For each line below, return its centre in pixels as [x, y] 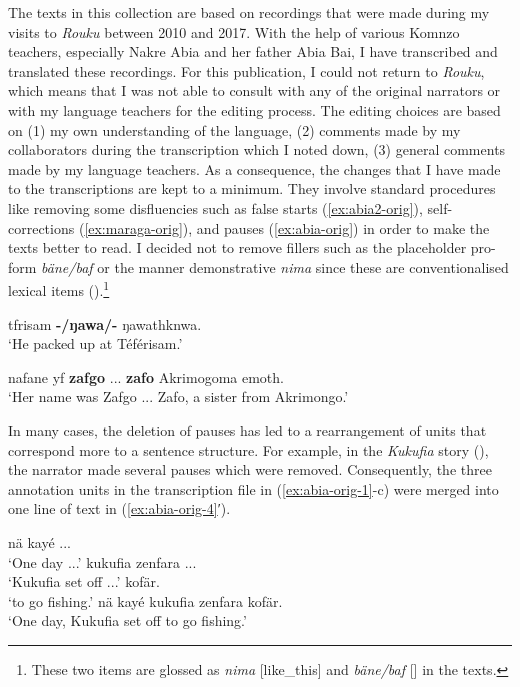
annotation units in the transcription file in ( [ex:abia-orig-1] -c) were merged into [253, 488]
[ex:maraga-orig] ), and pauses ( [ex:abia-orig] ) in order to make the [287, 227]
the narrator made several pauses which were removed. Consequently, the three [250, 469]
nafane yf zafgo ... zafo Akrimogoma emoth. [146, 376]
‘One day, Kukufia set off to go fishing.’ [127, 620]
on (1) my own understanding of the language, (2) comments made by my [234, 129]
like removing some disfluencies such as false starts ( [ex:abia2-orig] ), [215, 207]
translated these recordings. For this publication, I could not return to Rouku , [246, 70]
